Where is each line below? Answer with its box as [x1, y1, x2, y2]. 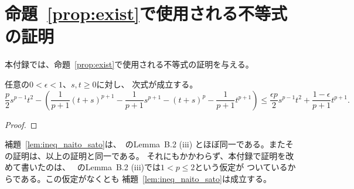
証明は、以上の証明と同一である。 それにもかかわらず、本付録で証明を [12, 149, 286, 161]
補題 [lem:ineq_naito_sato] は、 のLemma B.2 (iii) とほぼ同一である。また [5, 138, 285, 150]
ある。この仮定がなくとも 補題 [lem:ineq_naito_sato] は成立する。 [21, 172, 271, 184]
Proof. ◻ [5, 118, 38, 130]
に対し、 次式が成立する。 [96, 77, 198, 90]
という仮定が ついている [195, 161, 288, 173]
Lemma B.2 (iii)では [85, 161, 161, 173]
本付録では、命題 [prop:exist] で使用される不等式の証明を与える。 [5, 58, 254, 70]
